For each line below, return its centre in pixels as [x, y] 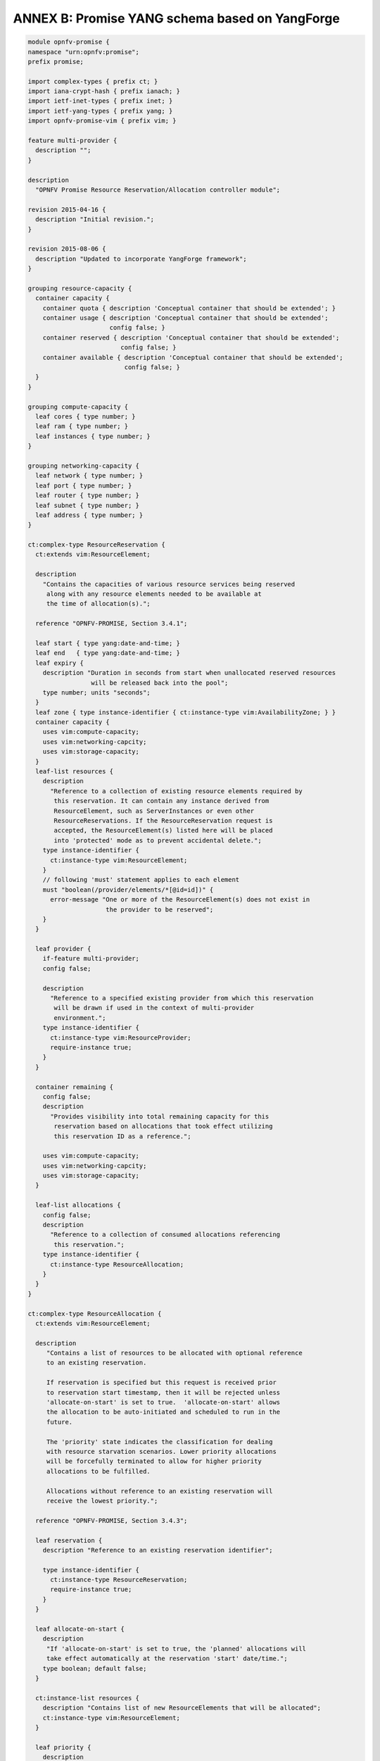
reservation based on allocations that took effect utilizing [163, 1126]
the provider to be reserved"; [160, 909]
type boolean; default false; [95, 1668]
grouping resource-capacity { [80, 288]
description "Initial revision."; [95, 219]
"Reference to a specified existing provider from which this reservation [182, 998]
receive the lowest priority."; [102, 1501]
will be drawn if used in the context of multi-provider [154, 1008]
